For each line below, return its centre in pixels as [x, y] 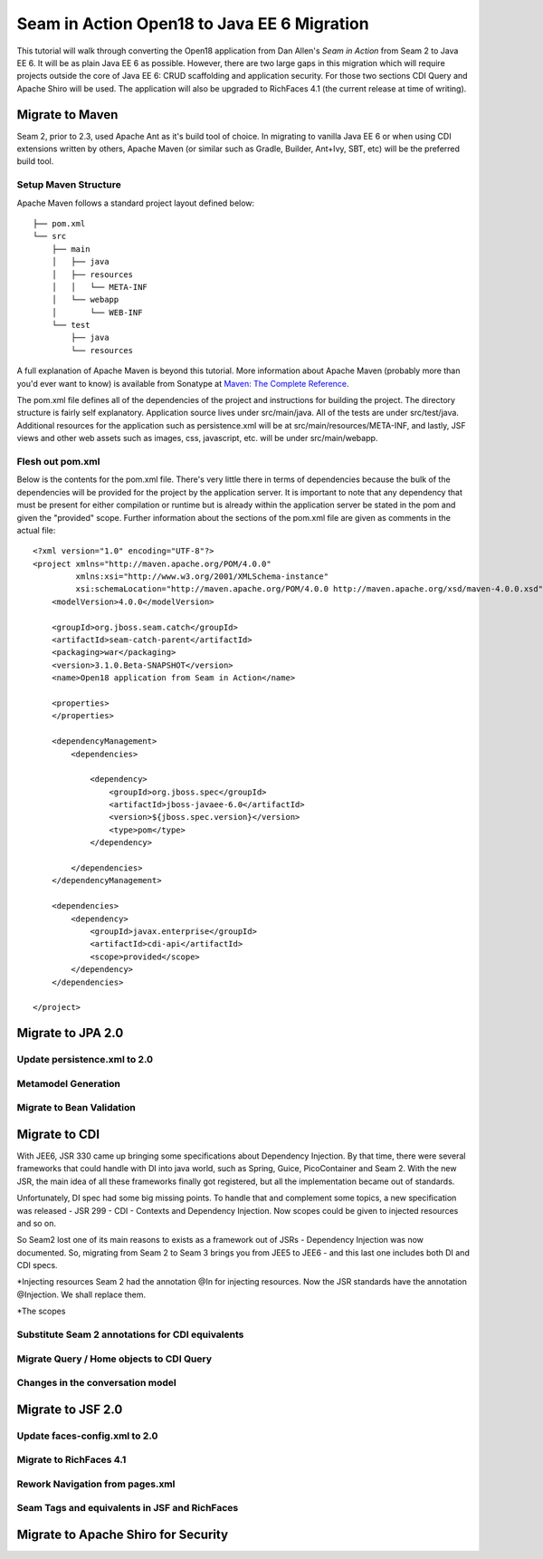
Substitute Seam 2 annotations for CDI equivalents [130, 1334]
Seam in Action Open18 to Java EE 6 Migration [193, 24]
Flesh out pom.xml [58, 461]
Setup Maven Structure [69, 185]
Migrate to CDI [58, 1134]
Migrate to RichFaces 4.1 [71, 1460]
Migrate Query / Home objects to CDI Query [114, 1359]
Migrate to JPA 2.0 [70, 1033]
